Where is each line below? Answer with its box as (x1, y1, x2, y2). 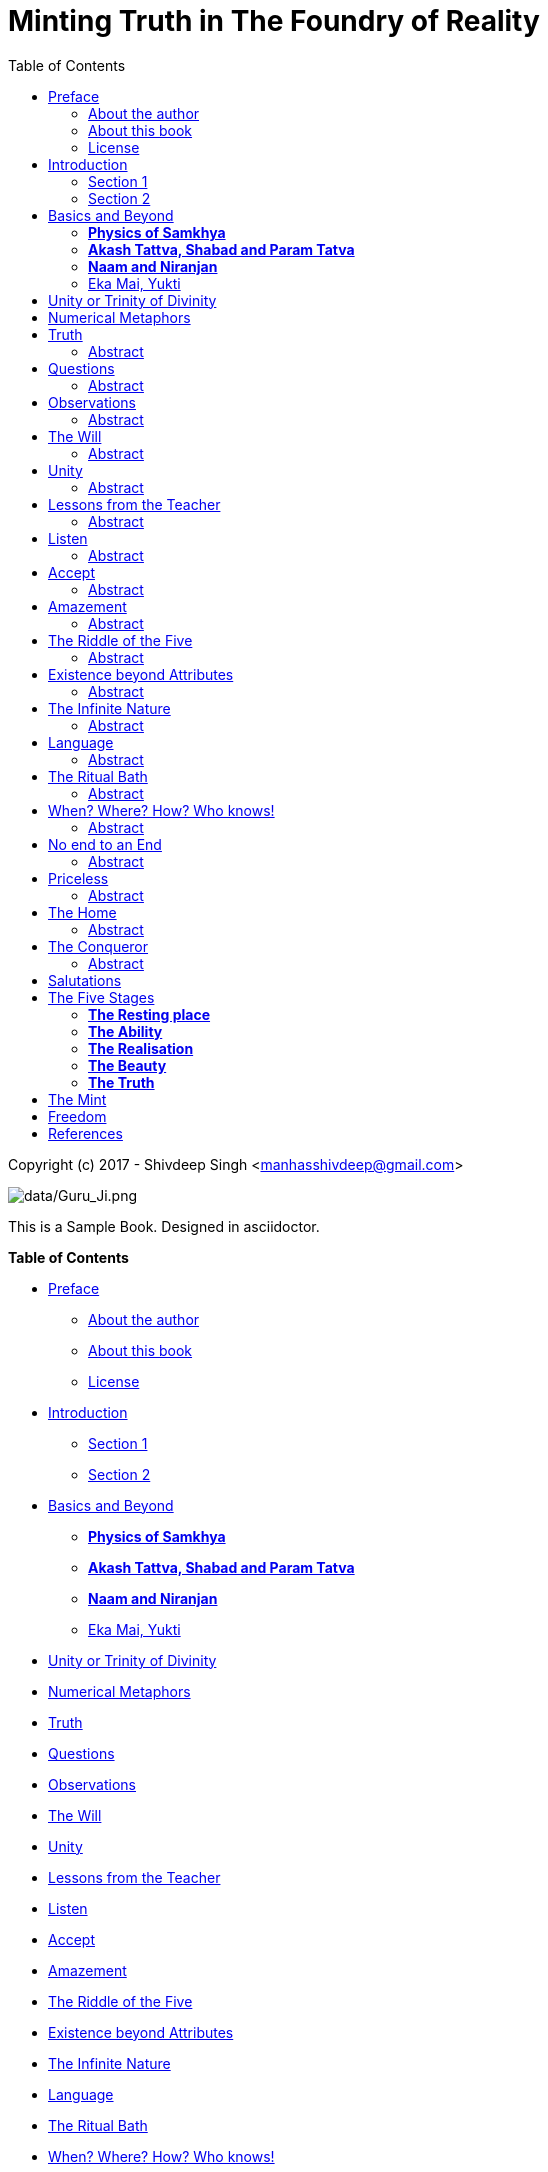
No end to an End (48, 835, 162, 853)
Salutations (48, 971, 122, 989)
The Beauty (88, 1056, 167, 1074)
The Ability (88, 1022, 163, 1040)
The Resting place (88, 1005, 211, 1023)
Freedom (48, 1107, 107, 1125)
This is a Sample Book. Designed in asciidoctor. (8, 1217, 320, 1235)
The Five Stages (48, 988, 155, 1006)
